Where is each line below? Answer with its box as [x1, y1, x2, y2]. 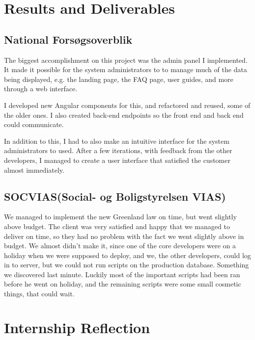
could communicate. [4, 119, 64, 130]
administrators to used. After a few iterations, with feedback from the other [4, 145, 232, 156]
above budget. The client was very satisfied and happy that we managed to [4, 221, 230, 231]
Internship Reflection [4, 317, 150, 337]
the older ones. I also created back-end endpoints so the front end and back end [4, 109, 244, 120]
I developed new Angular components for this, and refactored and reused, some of [4, 100, 251, 110]
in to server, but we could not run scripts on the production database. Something [4, 260, 249, 270]
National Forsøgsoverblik [4, 31, 133, 47]
